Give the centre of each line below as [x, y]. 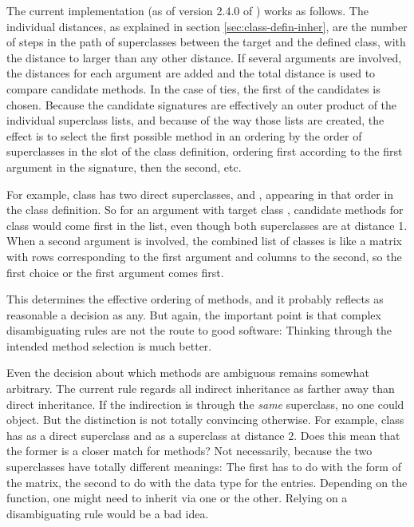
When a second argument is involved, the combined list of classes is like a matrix [205, 241]
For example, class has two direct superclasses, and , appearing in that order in [200, 194]
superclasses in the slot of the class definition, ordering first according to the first [205, 151]
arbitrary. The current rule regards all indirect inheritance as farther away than [201, 388]
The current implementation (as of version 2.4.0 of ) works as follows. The [187, 10]
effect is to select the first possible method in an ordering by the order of [184, 135]
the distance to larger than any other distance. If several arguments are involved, [204, 57]
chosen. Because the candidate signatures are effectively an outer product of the [202, 104]
